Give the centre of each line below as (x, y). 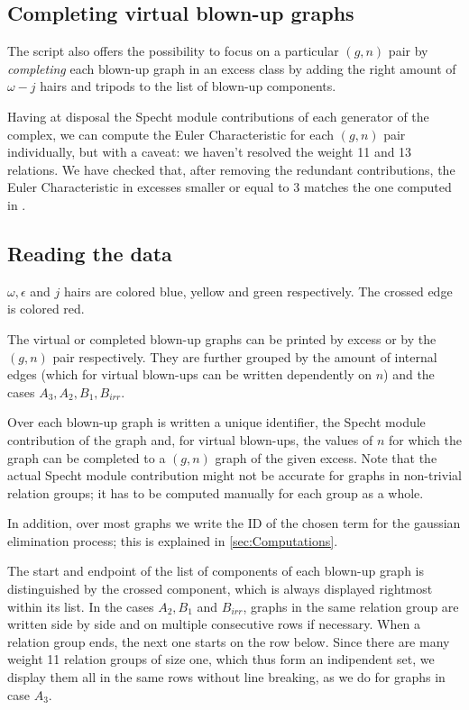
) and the (409, 374)
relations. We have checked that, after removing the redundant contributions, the (231, 169)
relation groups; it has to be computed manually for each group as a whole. (216, 492)
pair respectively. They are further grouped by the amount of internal (245, 356)
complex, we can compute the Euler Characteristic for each (171, 134)
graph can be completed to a (87, 457)
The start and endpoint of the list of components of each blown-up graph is (216, 571)
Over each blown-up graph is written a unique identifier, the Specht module (216, 422)
